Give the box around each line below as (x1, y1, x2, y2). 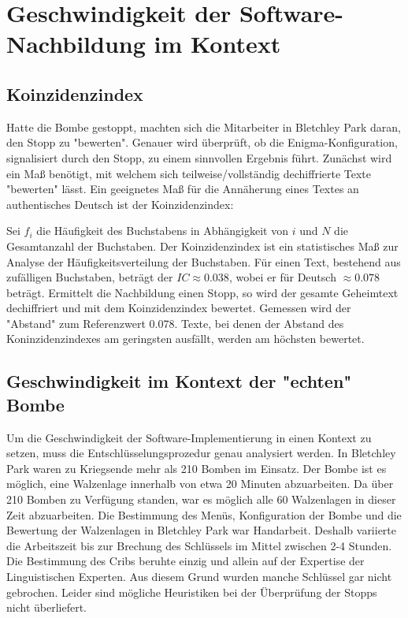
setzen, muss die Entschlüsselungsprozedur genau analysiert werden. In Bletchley (6, 445, 396, 461)
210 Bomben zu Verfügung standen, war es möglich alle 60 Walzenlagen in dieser (6, 491, 396, 508)
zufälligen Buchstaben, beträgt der (6, 269, 173, 285)
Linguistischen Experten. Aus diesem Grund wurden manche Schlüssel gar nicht (6, 568, 392, 585)
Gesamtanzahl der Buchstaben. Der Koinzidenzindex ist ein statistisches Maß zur (6, 237, 399, 254)
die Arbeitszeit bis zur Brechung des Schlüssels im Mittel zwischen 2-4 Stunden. (6, 537, 392, 553)
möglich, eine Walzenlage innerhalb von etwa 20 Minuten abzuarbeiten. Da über (6, 475, 394, 492)
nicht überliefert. (6, 599, 87, 616)
